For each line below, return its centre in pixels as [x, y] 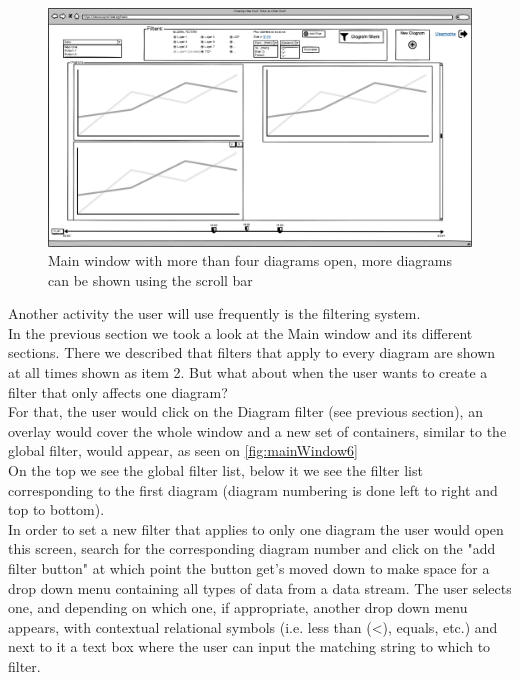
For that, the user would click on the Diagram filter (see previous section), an [245, 411]
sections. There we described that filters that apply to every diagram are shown [252, 352]
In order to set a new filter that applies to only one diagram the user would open [256, 528]
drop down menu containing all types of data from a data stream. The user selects [260, 587]
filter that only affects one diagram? [118, 391]
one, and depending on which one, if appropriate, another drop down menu [238, 607]
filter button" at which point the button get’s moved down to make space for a [249, 568]
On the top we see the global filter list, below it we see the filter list [215, 470]
